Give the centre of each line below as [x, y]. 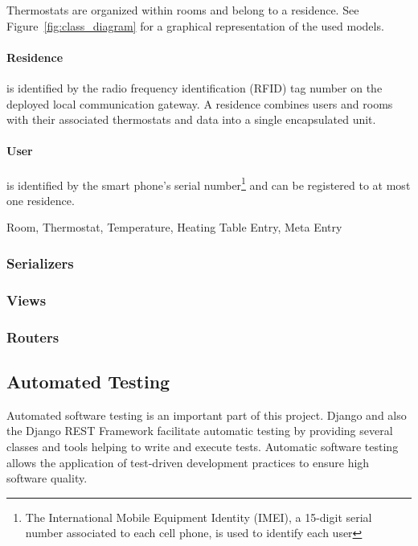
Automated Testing [88, 381]
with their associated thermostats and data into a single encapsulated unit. [191, 119]
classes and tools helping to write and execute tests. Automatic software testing [203, 446]
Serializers [40, 263]
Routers [33, 337]
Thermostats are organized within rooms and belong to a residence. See [183, 10]
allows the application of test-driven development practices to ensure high [188, 462]
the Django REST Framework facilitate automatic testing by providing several [200, 431]
